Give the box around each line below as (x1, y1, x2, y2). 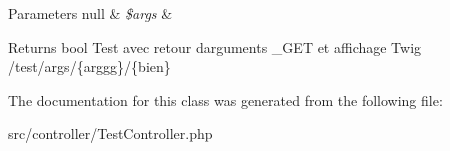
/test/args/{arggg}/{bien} (8, 56, 171, 77)
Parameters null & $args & (8, 3, 173, 23)
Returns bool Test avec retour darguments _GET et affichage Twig (8, 36, 422, 57)
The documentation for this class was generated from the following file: (8, 89, 443, 110)
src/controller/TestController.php (8, 123, 213, 144)
